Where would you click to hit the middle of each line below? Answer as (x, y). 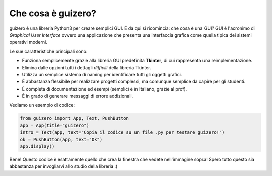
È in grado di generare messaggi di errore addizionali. (78, 96)
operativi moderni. (28, 42)
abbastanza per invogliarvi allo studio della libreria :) (63, 166)
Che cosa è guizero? (53, 13)
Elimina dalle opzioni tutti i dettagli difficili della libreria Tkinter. (86, 67)
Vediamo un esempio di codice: (42, 105)
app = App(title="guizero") (54, 125)
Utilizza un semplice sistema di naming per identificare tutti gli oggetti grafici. (102, 74)
